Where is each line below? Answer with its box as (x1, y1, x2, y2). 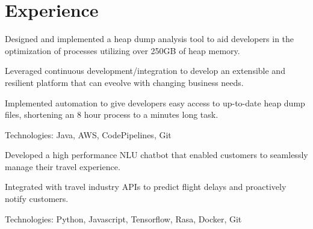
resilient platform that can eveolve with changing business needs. (5, 76, 244, 88)
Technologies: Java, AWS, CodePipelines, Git (5, 128, 172, 141)
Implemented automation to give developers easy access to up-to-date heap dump (5, 96, 305, 109)
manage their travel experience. (5, 160, 120, 173)
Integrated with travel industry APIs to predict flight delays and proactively (5, 180, 287, 193)
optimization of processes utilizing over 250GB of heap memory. (5, 44, 240, 56)
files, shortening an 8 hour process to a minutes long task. (5, 108, 218, 121)
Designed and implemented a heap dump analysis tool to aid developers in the (5, 32, 294, 45)
